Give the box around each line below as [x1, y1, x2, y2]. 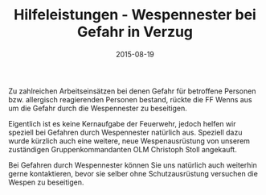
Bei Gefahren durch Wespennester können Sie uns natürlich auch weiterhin [8, 160, 257, 170]
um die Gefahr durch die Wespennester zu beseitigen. [8, 103, 187, 113]
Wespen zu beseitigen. [8, 177, 84, 187]
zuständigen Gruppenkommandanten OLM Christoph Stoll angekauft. [8, 144, 237, 154]
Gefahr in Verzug [76, 23, 194, 41]
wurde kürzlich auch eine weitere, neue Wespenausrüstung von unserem [8, 135, 251, 146]
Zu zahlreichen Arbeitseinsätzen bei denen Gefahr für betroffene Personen [8, 86, 256, 96]
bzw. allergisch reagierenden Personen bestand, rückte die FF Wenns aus [8, 94, 252, 104]
